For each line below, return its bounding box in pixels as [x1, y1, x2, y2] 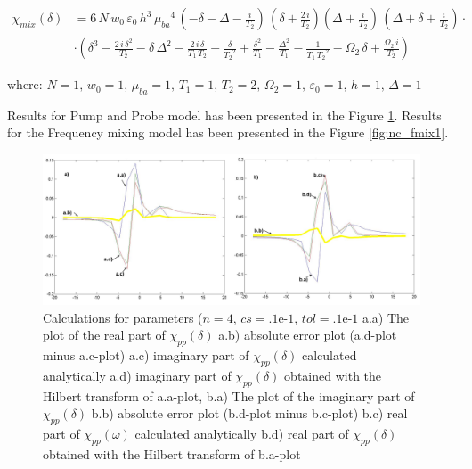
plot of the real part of [43, 325, 166, 344]
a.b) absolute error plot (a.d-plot [218, 325, 397, 344]
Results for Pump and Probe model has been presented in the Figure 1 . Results [7, 105, 442, 124]
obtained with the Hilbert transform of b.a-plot [43, 444, 301, 463]
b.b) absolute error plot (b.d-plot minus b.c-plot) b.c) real [91, 404, 408, 423]
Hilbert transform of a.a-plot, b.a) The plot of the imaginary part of [43, 386, 415, 405]
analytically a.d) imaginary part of [43, 366, 232, 384]
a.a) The [362, 308, 410, 326]
